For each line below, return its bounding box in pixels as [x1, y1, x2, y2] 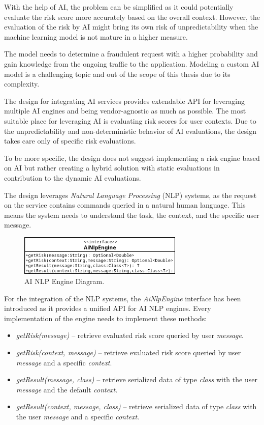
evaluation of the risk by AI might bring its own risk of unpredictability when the [4, 21, 258, 32]
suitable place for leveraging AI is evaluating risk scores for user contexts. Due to [4, 115, 256, 126]
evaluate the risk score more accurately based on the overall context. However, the [4, 11, 260, 22]
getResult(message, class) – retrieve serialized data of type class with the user [16, 374, 257, 385]
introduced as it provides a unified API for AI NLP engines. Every [4, 303, 211, 314]
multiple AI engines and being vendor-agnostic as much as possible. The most [4, 105, 246, 116]
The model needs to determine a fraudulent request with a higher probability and [4, 48, 258, 59]
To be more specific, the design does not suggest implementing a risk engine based [4, 152, 260, 163]
